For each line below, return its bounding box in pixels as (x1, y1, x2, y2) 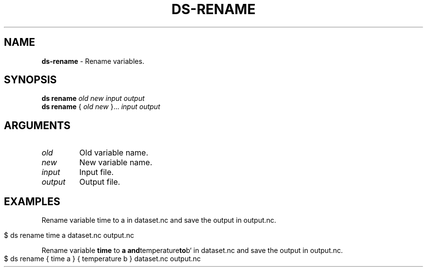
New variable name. (79, 157, 153, 168)
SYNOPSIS (4, 74, 57, 86)
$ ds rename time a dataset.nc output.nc (4, 231, 134, 240)
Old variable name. (79, 148, 149, 158)
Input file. (79, 167, 114, 177)
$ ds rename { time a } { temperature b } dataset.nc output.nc (4, 254, 201, 263)
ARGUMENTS (4, 119, 71, 132)
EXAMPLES (4, 195, 60, 208)
